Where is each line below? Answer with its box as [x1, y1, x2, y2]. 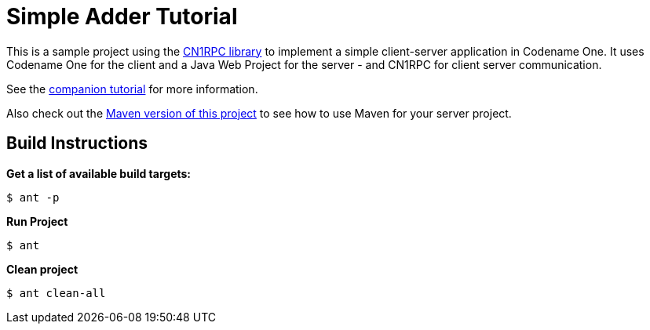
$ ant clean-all [6, 286, 106, 299]
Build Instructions [6, 133, 148, 154]
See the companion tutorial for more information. [6, 82, 258, 96]
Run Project [6, 214, 68, 228]
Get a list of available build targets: [6, 166, 192, 180]
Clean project [6, 262, 79, 276]
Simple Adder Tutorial [6, 3, 238, 30]
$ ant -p [6, 190, 60, 204]
